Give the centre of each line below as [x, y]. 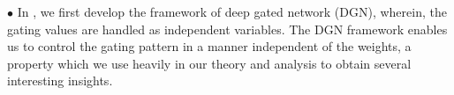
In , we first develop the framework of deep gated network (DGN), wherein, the [232, 11]
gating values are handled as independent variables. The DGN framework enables [227, 29]
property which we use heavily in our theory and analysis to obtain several [209, 63]
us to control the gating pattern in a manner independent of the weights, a [209, 46]
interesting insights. [60, 80]
